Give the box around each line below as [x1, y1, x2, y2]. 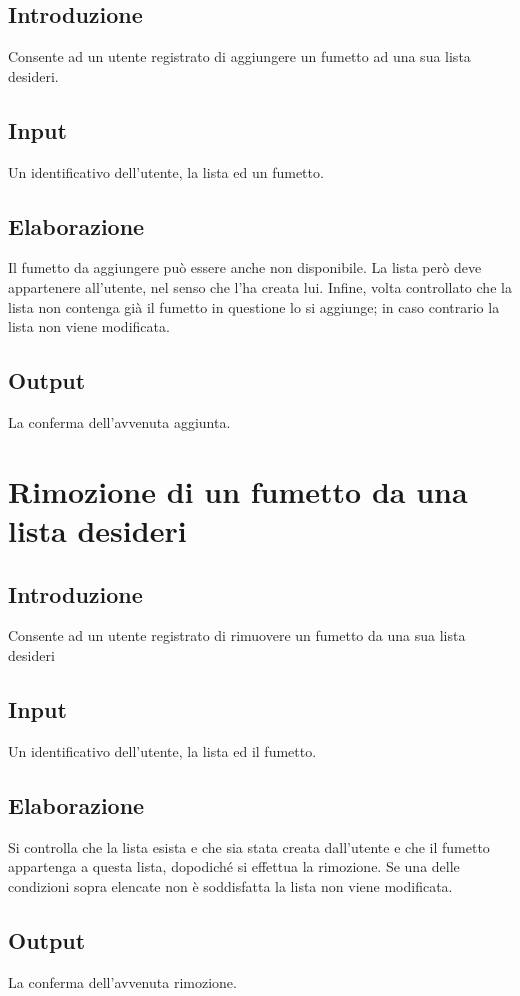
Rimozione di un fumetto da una [8, 470, 468, 511]
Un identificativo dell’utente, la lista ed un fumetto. [8, 161, 324, 182]
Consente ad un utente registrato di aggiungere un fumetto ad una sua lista [8, 46, 471, 67]
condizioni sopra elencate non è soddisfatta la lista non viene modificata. [8, 875, 453, 896]
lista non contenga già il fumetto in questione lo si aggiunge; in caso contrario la [8, 296, 500, 317]
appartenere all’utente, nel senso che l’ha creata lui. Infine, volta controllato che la [8, 276, 512, 297]
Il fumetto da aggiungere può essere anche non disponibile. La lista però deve [8, 257, 482, 278]
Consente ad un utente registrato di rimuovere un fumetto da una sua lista [8, 625, 466, 646]
